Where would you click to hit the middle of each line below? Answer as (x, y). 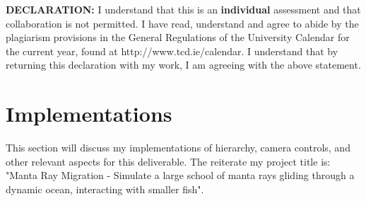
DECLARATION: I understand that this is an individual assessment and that (183, 9)
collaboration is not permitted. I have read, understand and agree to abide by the (182, 23)
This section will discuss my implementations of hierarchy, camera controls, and (178, 148)
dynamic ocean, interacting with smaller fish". (105, 189)
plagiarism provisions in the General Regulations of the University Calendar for (178, 37)
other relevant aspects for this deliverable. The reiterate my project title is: (168, 161)
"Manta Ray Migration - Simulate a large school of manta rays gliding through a (180, 175)
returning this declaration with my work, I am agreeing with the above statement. (183, 65)
